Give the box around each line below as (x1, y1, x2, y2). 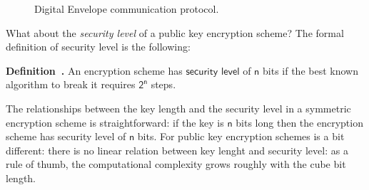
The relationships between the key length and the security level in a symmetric (6, 100, 351, 115)
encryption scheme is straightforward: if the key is (6, 115, 224, 130)
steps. (151, 77, 176, 92)
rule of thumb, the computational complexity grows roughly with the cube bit (6, 157, 346, 171)
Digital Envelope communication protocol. (34, 1, 219, 16)
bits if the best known (263, 63, 358, 78)
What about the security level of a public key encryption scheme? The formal (6, 25, 344, 40)
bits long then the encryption (236, 115, 363, 130)
